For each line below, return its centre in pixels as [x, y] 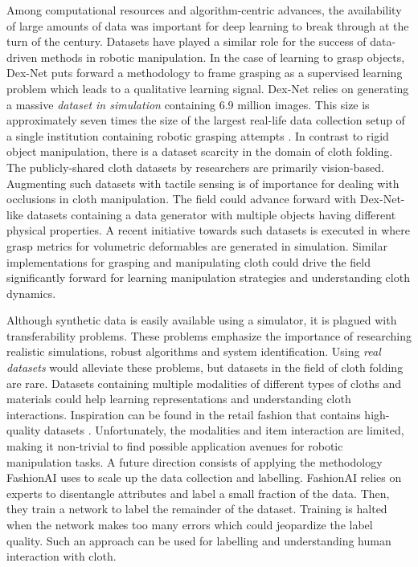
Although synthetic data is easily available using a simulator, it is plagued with [202, 320]
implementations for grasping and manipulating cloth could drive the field [189, 261]
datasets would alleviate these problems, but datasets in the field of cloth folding [205, 367]
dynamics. [31, 293]
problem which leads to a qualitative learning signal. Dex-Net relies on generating [208, 88]
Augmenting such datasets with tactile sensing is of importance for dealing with [203, 183]
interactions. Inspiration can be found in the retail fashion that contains [184, 414]
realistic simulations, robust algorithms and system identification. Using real [194, 351]
